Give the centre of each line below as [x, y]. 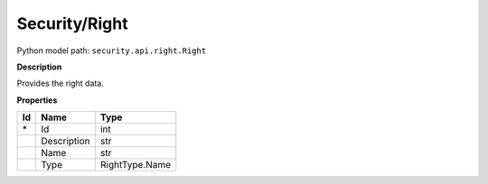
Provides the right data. [60, 83]
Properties [37, 100]
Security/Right [72, 23]
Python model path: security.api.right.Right [112, 51]
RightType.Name [136, 165]
